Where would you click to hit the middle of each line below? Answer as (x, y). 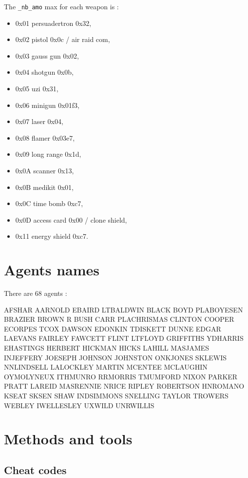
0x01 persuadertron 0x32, (53, 23)
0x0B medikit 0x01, (44, 187)
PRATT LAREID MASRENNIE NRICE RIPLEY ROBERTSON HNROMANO (124, 386)
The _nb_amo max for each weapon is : (61, 6)
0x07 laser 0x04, (39, 121)
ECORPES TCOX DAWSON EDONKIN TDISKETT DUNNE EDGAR (113, 328)
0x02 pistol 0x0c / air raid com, (63, 39)
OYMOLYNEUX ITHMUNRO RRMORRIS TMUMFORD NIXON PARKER (121, 376)
